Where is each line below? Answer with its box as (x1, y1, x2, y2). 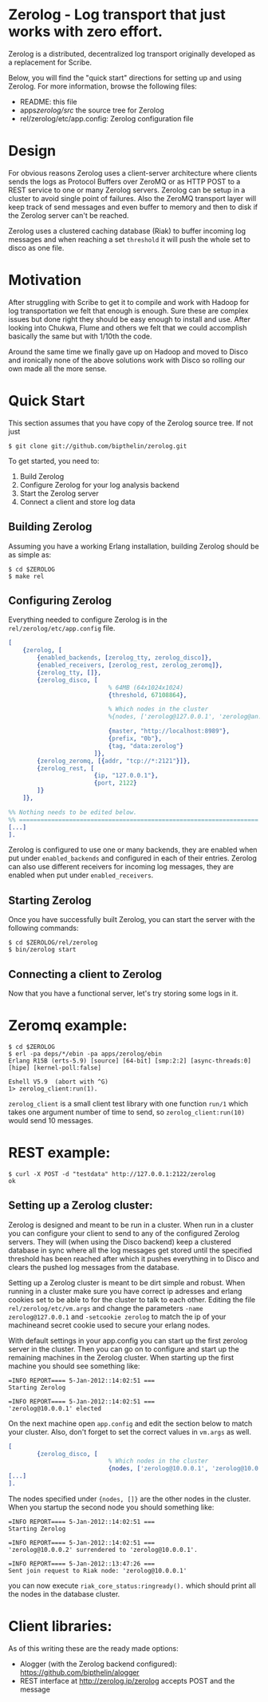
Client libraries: (8, 1617, 112, 1636)
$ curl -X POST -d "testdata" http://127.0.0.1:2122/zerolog (8, 1170, 216, 1178)
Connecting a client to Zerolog (8, 968, 162, 981)
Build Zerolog (19, 471, 65, 481)
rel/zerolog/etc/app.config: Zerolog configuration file (19, 113, 194, 123)
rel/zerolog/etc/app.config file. (8, 623, 116, 633)
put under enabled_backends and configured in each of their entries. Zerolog (8, 853, 258, 863)
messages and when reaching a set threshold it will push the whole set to (8, 234, 251, 244)
